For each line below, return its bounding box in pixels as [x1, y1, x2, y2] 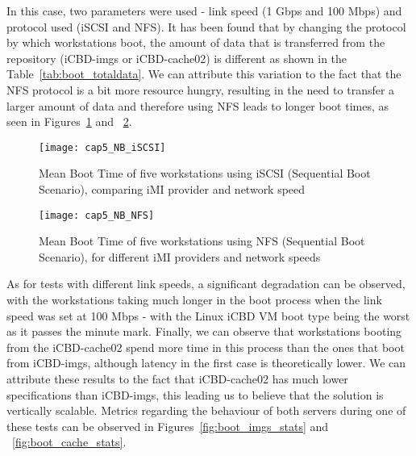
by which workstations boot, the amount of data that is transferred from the [6, 34, 385, 51]
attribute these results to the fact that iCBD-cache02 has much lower [6, 370, 348, 387]
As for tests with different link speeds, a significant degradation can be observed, [6, 275, 406, 292]
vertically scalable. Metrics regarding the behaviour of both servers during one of [6, 402, 406, 419]
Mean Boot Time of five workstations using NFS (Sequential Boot [39, 232, 365, 249]
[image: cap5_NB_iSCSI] [39, 141, 166, 153]
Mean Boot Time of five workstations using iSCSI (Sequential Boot [39, 165, 371, 182]
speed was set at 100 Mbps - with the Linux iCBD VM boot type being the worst [6, 307, 410, 324]
